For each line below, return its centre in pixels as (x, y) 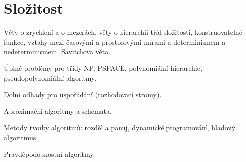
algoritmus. (21, 137)
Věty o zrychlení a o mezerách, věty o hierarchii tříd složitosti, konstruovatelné (123, 32)
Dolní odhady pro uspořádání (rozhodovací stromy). (83, 94)
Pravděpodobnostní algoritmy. (50, 154)
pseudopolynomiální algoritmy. (50, 78)
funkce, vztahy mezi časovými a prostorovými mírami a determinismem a (115, 41)
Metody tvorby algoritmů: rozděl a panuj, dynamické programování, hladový (120, 128)
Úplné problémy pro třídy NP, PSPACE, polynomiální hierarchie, (103, 68)
